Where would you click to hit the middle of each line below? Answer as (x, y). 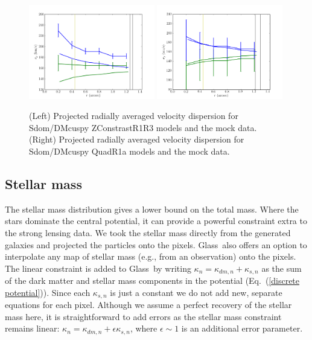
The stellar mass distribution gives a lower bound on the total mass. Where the (152, 209)
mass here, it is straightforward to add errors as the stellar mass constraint (143, 316)
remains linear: (32, 328)
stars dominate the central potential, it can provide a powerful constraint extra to (156, 221)
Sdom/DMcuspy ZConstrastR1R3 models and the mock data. (143, 127)
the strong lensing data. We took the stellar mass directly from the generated (148, 232)
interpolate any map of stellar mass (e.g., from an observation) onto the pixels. (151, 256)
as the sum (282, 268)
